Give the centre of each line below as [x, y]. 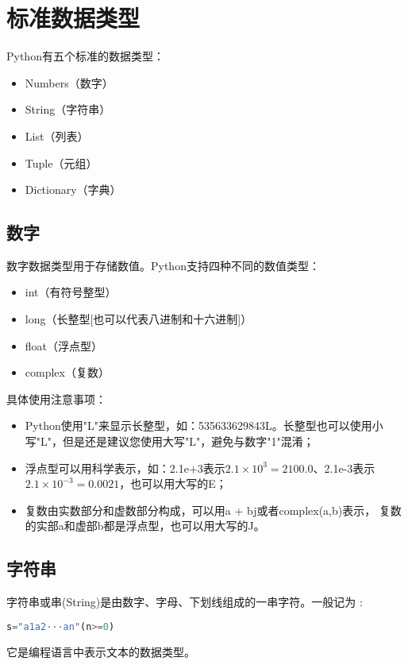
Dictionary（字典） [73, 189]
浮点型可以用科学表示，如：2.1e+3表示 [125, 468]
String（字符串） [68, 109]
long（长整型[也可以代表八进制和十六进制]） [139, 319]
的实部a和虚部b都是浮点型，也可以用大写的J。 [145, 526]
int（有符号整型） [71, 292]
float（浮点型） [64, 345]
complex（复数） [67, 372]
